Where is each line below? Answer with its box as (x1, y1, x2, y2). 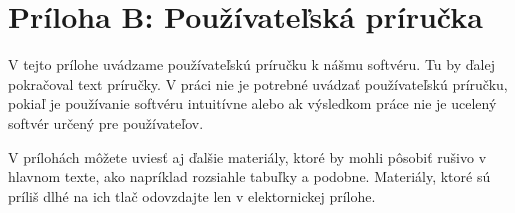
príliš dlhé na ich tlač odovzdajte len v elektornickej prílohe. (8, 185, 376, 206)
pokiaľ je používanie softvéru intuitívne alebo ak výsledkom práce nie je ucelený (8, 93, 497, 114)
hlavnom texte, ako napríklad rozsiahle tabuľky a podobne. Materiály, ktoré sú (8, 166, 491, 187)
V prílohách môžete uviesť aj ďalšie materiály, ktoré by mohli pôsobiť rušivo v (8, 146, 487, 167)
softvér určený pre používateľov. (8, 112, 204, 133)
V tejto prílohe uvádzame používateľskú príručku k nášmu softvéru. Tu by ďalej (8, 54, 495, 75)
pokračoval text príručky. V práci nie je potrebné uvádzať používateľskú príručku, (8, 73, 508, 94)
